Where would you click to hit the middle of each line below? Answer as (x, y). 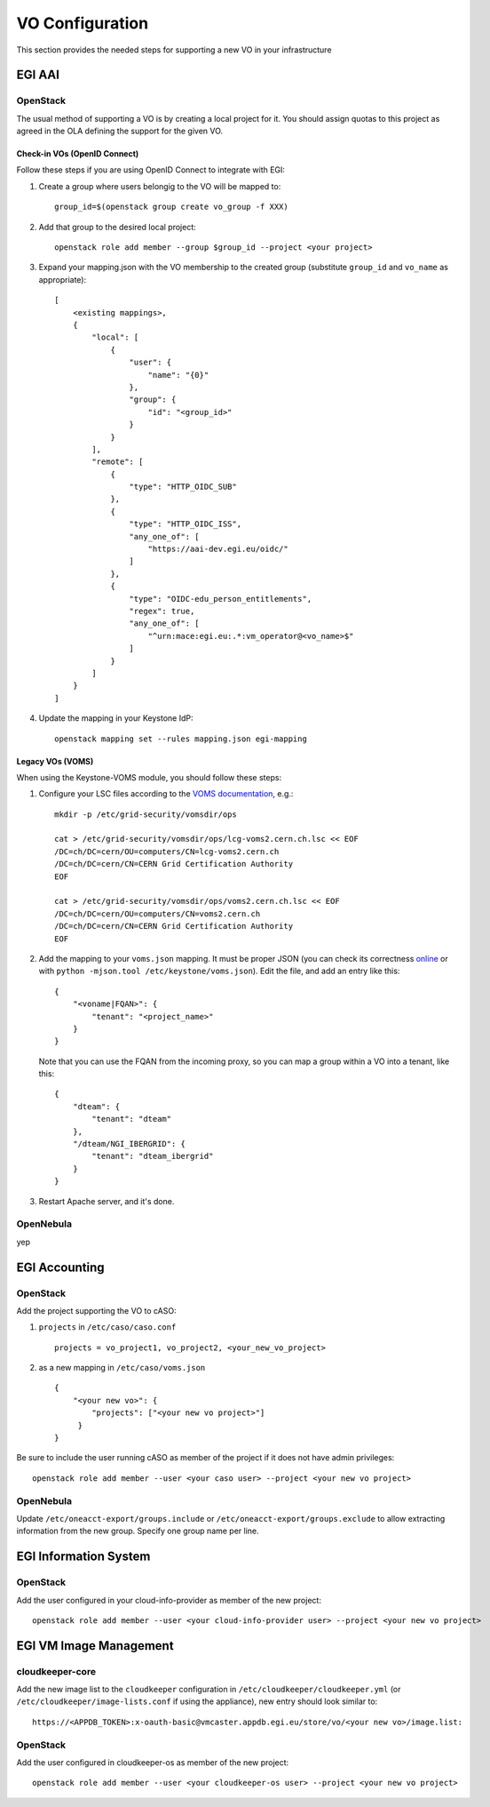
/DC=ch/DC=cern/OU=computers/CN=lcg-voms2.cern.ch (167, 852)
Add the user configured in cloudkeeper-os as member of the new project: (153, 1762)
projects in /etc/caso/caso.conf (107, 1327)
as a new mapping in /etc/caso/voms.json (122, 1368)
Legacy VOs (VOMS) (55, 761)
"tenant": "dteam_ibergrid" (153, 1156)
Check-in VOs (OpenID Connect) (78, 154)
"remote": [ (118, 462)
